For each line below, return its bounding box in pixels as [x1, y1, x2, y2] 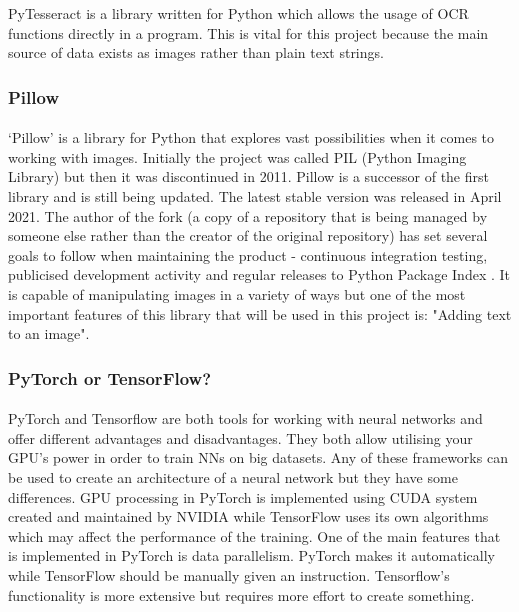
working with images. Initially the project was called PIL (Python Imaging [8, 146, 467, 167]
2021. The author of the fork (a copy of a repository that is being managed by [8, 205, 488, 226]
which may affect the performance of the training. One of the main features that [8, 525, 501, 546]
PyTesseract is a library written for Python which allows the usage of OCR [8, 3, 469, 23]
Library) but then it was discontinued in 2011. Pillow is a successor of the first [8, 166, 489, 187]
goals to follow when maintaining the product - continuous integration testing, [8, 244, 488, 265]
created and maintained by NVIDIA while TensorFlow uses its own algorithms [8, 506, 489, 527]
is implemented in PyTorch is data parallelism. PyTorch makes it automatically [8, 545, 495, 566]
